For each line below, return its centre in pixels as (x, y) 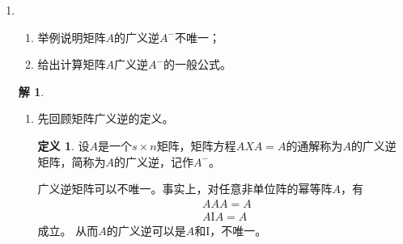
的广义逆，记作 (154, 161)
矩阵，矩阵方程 (196, 145)
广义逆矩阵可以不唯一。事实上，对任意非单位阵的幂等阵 (185, 189)
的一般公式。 (197, 64)
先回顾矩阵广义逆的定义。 (106, 118)
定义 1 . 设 (64, 145)
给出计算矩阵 (72, 64)
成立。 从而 (68, 230)
